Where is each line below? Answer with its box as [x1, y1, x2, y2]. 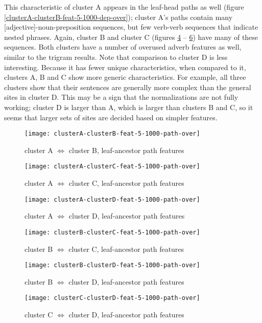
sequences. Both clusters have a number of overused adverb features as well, [4, 41, 242, 52]
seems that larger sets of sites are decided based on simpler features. [4, 112, 218, 122]
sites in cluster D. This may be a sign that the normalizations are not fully [4, 92, 239, 102]
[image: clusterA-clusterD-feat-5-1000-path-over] [25, 196, 200, 203]
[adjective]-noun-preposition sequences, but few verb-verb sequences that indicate [4, 21, 258, 32]
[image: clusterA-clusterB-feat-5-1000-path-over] [25, 130, 200, 138]
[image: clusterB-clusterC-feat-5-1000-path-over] [25, 228, 200, 236]
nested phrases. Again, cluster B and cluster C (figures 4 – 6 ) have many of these [4, 31, 258, 42]
